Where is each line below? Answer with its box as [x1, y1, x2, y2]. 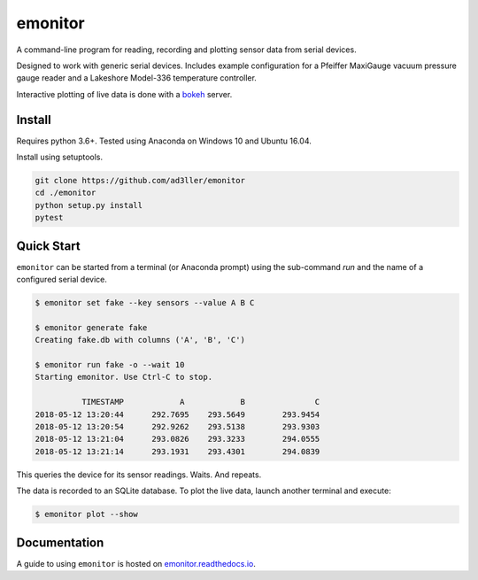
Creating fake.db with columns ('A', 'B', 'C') [35, 335, 245, 345]
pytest [35, 213, 64, 223]
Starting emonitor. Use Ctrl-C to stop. [35, 372, 212, 383]
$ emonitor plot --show [35, 509, 139, 520]
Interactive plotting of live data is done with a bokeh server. [16, 89, 233, 99]
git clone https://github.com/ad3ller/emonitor [35, 175, 245, 185]
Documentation [16, 535, 104, 550]
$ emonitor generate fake [35, 322, 148, 332]
